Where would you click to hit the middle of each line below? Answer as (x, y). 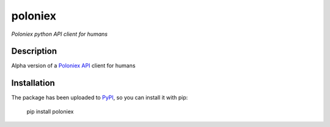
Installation (33, 83)
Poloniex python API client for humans (60, 34)
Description (34, 51)
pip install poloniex (50, 111)
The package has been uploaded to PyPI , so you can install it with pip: (100, 98)
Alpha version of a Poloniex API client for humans (73, 66)
